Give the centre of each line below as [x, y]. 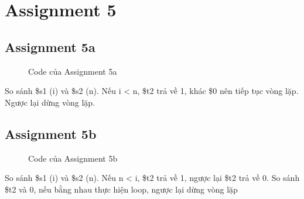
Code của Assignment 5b [73, 158]
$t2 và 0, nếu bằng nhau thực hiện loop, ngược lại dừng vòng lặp [121, 189]
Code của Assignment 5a [73, 71]
